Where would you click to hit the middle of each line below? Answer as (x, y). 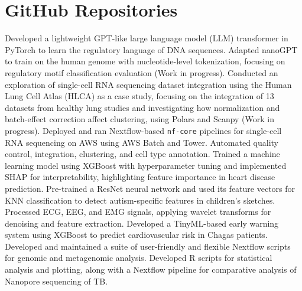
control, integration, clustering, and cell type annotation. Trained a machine (142, 154)
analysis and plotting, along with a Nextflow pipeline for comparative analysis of (151, 269)
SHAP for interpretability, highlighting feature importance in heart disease (140, 177)
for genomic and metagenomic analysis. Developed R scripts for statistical (139, 258)
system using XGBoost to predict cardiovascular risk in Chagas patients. (136, 235)
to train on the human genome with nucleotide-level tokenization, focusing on (145, 61)
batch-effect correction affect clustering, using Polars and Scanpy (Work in (140, 119)
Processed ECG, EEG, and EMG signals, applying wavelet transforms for (138, 212)
